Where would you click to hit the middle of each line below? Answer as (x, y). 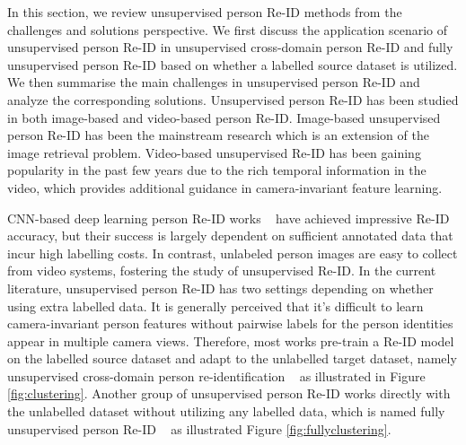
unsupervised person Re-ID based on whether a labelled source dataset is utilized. (233, 64)
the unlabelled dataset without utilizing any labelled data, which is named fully (226, 411)
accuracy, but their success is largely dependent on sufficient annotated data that (230, 236)
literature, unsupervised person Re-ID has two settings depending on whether (220, 288)
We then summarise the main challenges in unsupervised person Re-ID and (214, 82)
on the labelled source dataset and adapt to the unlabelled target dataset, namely (232, 358)
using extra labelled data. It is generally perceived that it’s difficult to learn (215, 305)
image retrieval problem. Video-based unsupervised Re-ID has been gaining (214, 152)
